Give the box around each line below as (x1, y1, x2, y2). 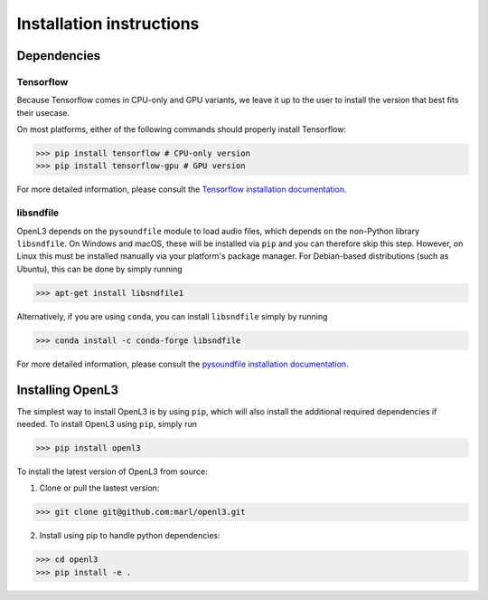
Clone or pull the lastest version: (39, 482, 160, 493)
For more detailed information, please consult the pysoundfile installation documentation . (16, 358, 349, 369)
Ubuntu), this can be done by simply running (16, 263, 183, 274)
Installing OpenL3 (16, 382, 119, 397)
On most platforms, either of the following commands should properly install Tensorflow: (16, 124, 347, 135)
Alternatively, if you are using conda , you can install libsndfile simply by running (16, 310, 328, 321)
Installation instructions (16, 14, 200, 33)
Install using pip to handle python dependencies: (39, 530, 221, 541)
